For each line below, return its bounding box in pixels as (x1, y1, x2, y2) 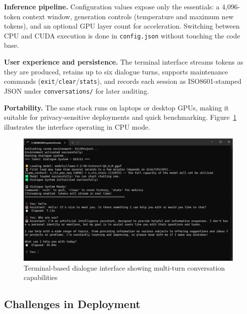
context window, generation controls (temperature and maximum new (23, 11, 234, 21)
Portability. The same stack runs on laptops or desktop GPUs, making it (4, 102, 229, 112)
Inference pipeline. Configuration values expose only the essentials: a (4, 1, 220, 11)
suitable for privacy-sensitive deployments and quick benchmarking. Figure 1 (4, 112, 237, 122)
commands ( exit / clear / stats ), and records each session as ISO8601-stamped (4, 76, 242, 86)
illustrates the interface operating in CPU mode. (4, 121, 150, 132)
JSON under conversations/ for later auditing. (4, 85, 149, 96)
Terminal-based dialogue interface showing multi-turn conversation (24, 262, 225, 273)
